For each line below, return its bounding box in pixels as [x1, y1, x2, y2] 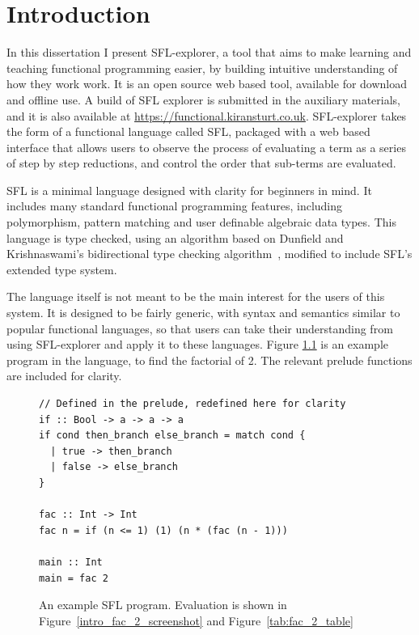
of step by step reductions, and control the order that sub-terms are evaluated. [6, 155, 396, 171]
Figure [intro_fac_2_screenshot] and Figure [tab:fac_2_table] [39, 612, 353, 629]
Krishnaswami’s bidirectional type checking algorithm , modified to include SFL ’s [6, 245, 413, 262]
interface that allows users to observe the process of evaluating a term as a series [6, 138, 406, 155]
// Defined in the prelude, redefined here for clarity [39, 398, 346, 409]
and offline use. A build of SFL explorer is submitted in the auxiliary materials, [6, 91, 401, 108]
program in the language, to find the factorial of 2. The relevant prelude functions [6, 351, 413, 368]
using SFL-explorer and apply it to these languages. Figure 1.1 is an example [6, 336, 388, 353]
